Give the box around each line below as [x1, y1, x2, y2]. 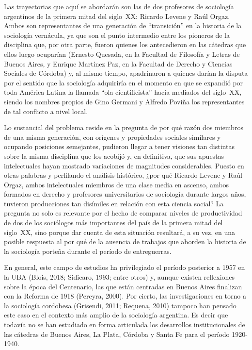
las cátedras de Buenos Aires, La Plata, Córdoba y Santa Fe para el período [4, 329, 230, 339]
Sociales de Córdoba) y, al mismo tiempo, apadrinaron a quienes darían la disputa [4, 68, 248, 78]
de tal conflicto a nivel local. [4, 106, 88, 116]
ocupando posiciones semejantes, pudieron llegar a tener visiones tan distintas [4, 141, 235, 151]
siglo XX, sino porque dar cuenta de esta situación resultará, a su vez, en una [4, 227, 235, 237]
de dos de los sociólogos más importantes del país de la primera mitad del [4, 217, 223, 228]
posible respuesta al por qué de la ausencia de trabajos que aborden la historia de [4, 236, 246, 247]
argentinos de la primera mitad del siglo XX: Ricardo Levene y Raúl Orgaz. [4, 11, 230, 21]
